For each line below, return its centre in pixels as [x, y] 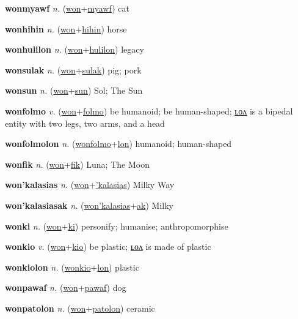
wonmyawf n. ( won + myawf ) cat [67, 8]
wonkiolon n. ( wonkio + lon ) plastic [72, 267]
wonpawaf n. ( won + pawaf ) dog [66, 287]
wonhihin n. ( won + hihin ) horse [66, 28]
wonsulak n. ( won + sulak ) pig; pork [73, 69]
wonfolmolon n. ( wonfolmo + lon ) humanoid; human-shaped [118, 144]
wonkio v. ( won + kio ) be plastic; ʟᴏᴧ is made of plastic [108, 246]
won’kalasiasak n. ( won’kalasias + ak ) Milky [89, 205]
